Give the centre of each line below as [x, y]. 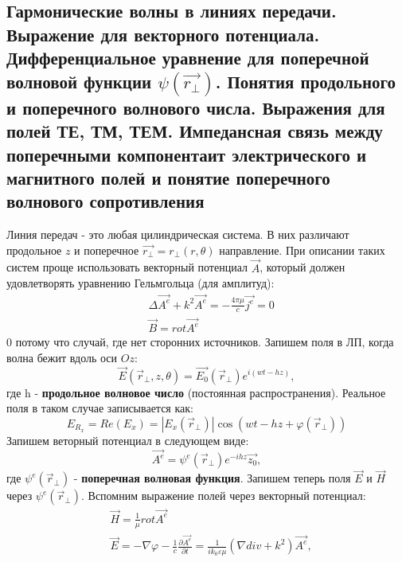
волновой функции [79, 81]
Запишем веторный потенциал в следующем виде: [128, 440]
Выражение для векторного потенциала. [163, 34]
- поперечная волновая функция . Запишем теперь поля [212, 478]
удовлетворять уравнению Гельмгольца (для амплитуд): [141, 283]
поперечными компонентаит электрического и [187, 154]
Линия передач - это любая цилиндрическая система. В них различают [178, 234]
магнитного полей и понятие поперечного [168, 177]
